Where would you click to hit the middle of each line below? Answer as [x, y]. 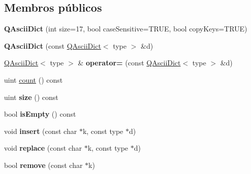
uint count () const [34, 79]
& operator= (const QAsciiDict [129, 63]
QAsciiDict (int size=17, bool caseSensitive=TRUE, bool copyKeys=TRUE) [126, 29]
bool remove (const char [43, 165]
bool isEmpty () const [40, 114]
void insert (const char [41, 131]
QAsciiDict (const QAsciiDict [53, 45]
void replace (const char [43, 148]
